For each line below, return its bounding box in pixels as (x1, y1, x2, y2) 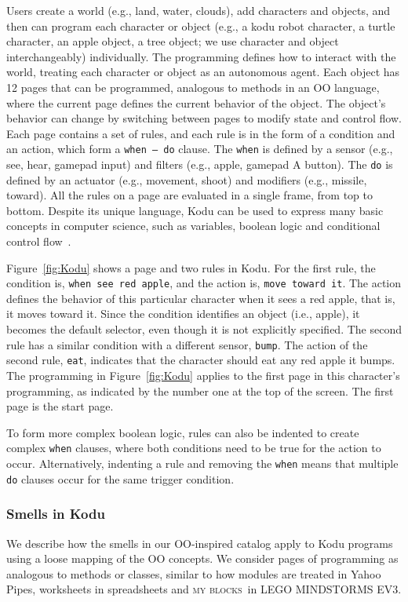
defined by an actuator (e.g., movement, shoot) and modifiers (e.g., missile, (6, 171, 367, 188)
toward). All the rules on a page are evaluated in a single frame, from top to (6, 187, 373, 203)
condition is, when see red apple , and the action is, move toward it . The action (6, 275, 402, 291)
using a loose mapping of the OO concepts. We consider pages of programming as (6, 550, 399, 567)
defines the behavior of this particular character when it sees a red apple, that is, (6, 290, 395, 306)
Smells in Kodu (6, 504, 105, 524)
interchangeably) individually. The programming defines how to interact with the (6, 48, 396, 64)
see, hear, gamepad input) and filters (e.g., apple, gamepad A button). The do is (6, 156, 393, 172)
